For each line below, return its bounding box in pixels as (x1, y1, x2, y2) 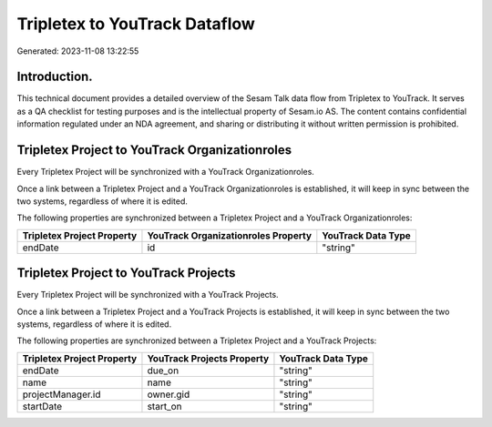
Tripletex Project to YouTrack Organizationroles (16, 142, 292, 158)
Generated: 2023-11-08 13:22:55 (16, 46, 139, 56)
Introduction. (16, 69, 93, 85)
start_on (147, 400, 182, 412)
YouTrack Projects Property (147, 351, 270, 364)
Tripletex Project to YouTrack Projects (16, 265, 236, 281)
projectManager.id (22, 388, 101, 401)
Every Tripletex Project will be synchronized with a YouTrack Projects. (16, 290, 279, 300)
